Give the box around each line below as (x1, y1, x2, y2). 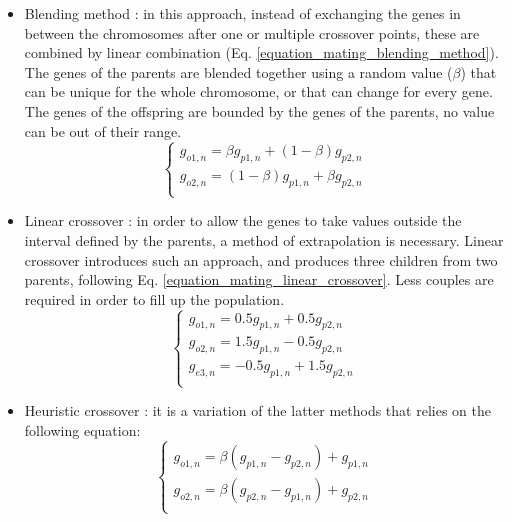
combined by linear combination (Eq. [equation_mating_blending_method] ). (24, 42, 499, 63)
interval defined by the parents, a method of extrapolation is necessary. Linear (24, 229, 504, 250)
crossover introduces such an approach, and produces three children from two (24, 249, 498, 270)
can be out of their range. (24, 120, 182, 141)
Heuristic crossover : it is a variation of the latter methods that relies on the (24, 400, 491, 421)
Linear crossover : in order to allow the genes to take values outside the (24, 210, 462, 231)
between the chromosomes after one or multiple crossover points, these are (24, 22, 480, 43)
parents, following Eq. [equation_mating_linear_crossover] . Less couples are (24, 269, 494, 290)
